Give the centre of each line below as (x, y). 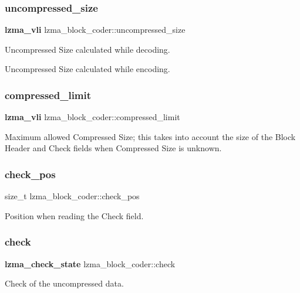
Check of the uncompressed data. (64, 283)
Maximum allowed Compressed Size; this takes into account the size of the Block (150, 136)
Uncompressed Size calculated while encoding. (87, 69)
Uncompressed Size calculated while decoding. (87, 49)
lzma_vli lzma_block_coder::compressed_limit (92, 117)
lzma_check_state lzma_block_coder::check (90, 263)
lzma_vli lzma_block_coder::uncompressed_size (95, 30)
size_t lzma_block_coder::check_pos (72, 196)
